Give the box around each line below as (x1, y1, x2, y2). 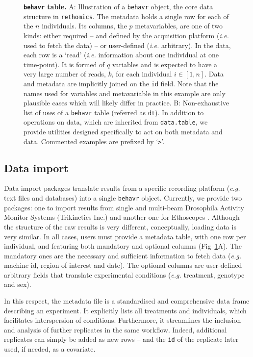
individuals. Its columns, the (42, 21, 127, 31)
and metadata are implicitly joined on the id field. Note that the (24, 78, 219, 88)
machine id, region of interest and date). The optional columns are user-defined (4, 260, 242, 270)
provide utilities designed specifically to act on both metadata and (24, 127, 223, 137)
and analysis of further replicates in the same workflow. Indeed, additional (4, 324, 227, 334)
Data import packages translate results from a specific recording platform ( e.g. (4, 183, 240, 193)
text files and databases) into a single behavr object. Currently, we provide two (4, 193, 242, 203)
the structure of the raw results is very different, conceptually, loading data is (4, 221, 236, 231)
